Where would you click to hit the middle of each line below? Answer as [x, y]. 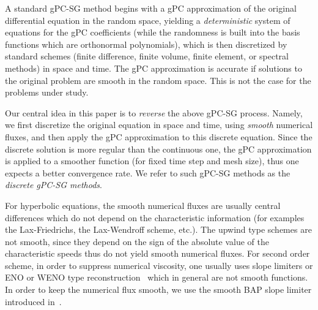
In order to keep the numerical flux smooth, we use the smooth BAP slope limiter [158, 289]
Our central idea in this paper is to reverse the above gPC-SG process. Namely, [154, 112]
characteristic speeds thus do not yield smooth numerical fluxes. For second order [157, 253]
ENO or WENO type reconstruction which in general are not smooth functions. [157, 277]
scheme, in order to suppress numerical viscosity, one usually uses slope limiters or [159, 265]
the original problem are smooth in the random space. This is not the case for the [158, 80]
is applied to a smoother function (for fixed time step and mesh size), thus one [152, 161]
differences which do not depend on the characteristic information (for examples [155, 217]
